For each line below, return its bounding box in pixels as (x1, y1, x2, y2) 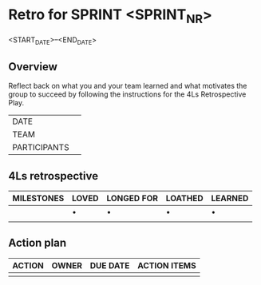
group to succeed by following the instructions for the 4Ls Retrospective (8, 89, 247, 99)
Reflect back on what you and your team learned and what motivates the (8, 81, 247, 91)
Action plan (8, 236, 67, 250)
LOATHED (165, 192, 204, 204)
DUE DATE (89, 259, 130, 271)
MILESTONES (12, 192, 65, 204)
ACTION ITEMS (136, 259, 197, 271)
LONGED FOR (106, 192, 158, 204)
